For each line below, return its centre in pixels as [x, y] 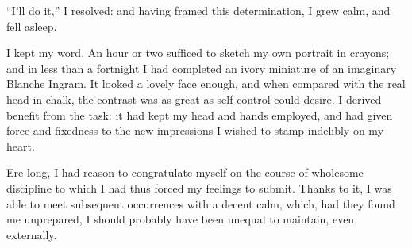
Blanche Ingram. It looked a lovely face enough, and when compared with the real [206, 84]
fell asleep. [32, 26]
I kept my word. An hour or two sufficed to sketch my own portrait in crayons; [198, 53]
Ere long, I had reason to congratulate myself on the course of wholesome [185, 172]
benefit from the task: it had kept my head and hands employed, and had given [200, 114]
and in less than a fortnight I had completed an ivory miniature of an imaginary [202, 68]
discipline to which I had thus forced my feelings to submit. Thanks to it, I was [199, 187]
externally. [32, 234]
